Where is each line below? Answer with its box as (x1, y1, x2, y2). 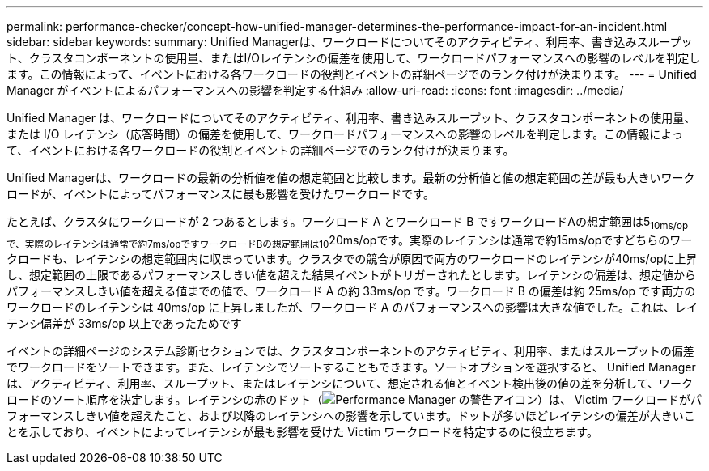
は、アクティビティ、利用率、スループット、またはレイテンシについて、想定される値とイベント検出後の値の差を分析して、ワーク (6, 376, 693, 390)
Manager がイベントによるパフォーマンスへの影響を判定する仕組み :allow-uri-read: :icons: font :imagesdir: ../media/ (6, 83, 624, 97)
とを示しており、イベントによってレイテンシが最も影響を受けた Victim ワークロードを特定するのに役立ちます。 (6, 424, 598, 439)
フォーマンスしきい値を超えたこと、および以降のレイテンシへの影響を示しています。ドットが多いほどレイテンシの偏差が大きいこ (6, 408, 695, 422)
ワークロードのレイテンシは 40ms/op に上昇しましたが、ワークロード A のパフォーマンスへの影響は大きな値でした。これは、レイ (6, 299, 698, 314)
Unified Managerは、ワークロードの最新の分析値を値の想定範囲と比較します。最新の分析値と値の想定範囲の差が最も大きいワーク (6, 171, 695, 185)
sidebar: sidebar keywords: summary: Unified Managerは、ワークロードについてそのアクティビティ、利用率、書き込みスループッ (6, 35, 693, 49)
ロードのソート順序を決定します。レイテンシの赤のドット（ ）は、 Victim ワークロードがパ (6, 392, 703, 406)
